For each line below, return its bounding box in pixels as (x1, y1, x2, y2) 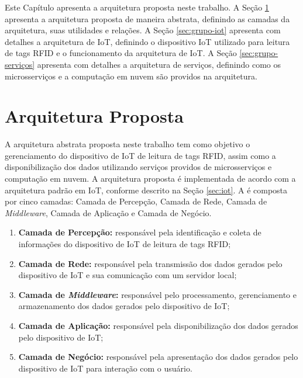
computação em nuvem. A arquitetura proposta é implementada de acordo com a (5, 172, 296, 185)
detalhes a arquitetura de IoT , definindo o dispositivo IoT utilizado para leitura (5, 35, 290, 47)
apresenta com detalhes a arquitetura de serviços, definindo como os (37, 58, 281, 70)
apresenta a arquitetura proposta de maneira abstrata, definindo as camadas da (5, 12, 290, 25)
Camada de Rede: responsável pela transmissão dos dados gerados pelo (18, 257, 283, 269)
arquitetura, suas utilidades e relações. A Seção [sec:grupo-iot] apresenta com (5, 24, 281, 36)
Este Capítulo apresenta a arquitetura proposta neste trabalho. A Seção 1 (5, 1, 269, 13)
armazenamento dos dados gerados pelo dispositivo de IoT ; (18, 300, 230, 312)
